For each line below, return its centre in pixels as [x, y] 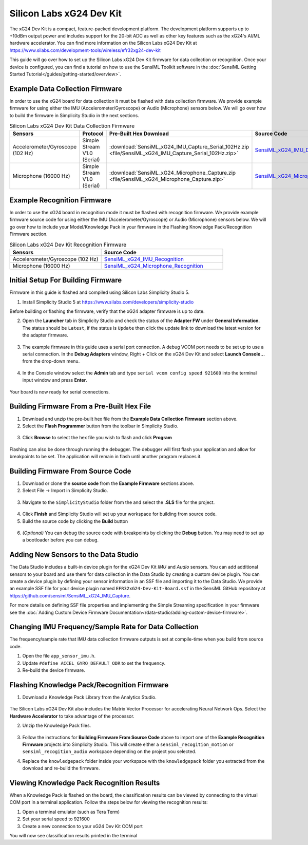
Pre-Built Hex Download [139, 134]
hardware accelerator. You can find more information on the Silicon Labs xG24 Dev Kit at [103, 43]
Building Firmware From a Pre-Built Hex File [80, 407]
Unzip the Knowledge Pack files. [57, 726]
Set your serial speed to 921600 [56, 819]
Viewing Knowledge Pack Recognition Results [85, 783]
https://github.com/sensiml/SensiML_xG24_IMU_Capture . [70, 595]
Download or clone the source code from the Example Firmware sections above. [108, 483]
